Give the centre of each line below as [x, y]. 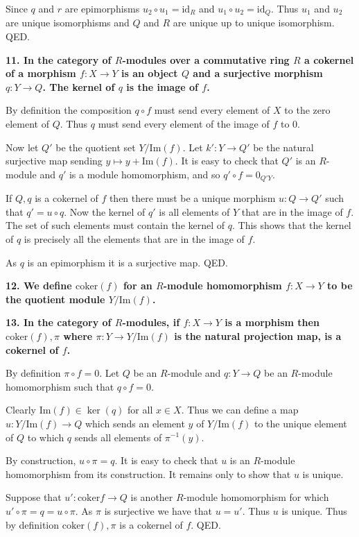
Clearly [21, 410]
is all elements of [194, 211]
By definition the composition [69, 110]
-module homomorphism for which [256, 497]
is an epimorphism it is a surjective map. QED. [128, 262]
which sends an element [135, 423]
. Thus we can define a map [240, 410]
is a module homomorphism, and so [145, 174]
